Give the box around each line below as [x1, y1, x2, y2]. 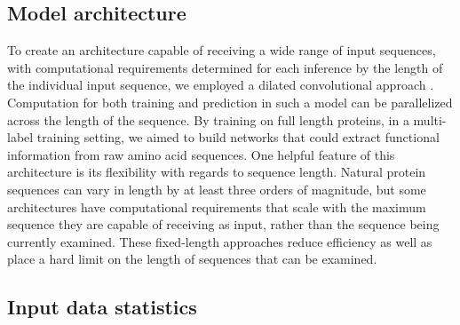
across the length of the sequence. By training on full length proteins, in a [7, 110, 409, 129]
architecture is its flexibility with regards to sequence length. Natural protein [7, 162, 426, 181]
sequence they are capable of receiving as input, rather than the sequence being [7, 215, 440, 234]
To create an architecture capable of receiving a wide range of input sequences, [7, 41, 436, 59]
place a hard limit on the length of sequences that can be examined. [7, 250, 377, 268]
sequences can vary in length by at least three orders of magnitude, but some [7, 179, 426, 198]
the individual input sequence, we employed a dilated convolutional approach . [7, 75, 434, 94]
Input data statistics [7, 293, 197, 321]
